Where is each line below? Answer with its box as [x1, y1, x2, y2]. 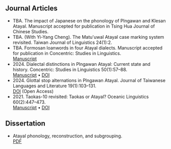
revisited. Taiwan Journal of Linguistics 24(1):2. [12, 39, 112, 45]
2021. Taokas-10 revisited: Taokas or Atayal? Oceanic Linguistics [12, 93, 149, 100]
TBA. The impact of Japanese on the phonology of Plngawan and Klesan [12, 17, 166, 23]
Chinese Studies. [12, 28, 49, 35]
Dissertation [5, 119, 46, 128]
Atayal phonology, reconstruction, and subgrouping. [12, 133, 123, 139]
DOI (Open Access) [12, 88, 54, 94]
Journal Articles [5, 4, 58, 13]
